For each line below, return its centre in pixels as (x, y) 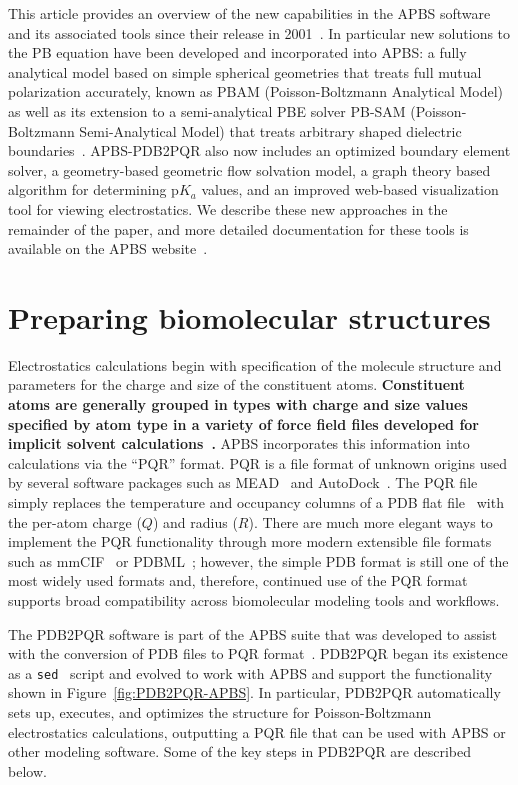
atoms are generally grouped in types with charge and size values (238, 404)
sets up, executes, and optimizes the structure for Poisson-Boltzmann (220, 712)
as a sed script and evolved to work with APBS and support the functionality (250, 672)
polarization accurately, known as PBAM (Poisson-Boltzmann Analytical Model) (256, 91)
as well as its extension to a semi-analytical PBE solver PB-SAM (207, 110)
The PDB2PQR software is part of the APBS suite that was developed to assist (252, 633)
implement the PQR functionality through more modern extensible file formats (250, 541)
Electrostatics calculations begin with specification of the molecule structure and (255, 364)
